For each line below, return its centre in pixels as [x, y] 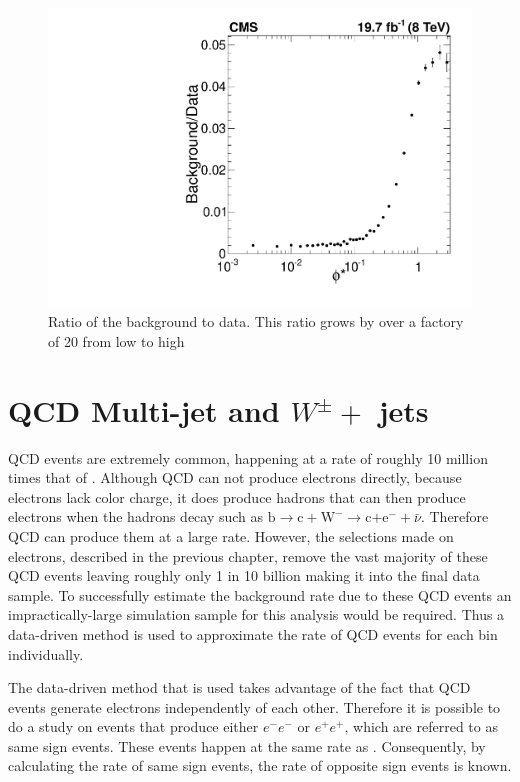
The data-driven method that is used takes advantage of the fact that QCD [239, 687]
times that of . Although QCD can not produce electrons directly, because [235, 477]
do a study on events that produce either [133, 726]
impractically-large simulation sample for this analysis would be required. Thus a [256, 614]
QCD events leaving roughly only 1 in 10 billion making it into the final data [244, 575]
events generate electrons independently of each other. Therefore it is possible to [254, 706]
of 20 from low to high [116, 340]
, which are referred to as [421, 726]
